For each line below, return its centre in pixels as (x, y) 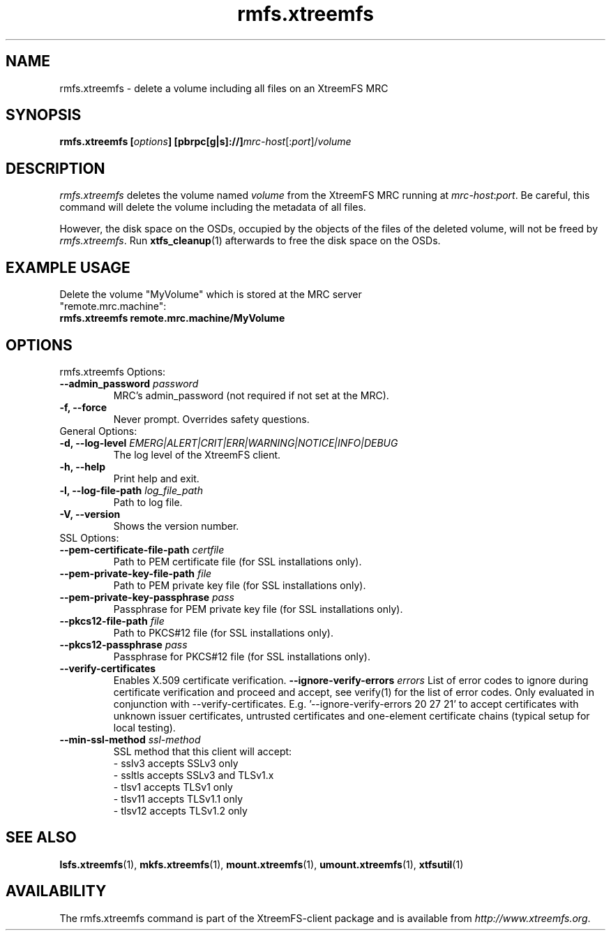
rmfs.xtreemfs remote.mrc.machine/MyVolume (172, 318)
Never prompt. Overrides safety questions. (211, 419)
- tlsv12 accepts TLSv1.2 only (180, 810)
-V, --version (90, 514)
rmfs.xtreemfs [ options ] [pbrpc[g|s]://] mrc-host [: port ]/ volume (205, 142)
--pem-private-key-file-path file (136, 573)
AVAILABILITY (56, 891)
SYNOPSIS (44, 115)
